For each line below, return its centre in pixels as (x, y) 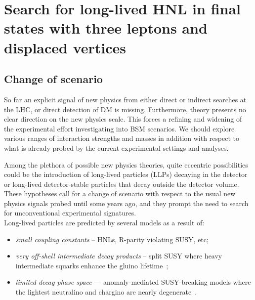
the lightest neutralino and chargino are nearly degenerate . (106, 292)
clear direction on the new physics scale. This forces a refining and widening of (123, 119)
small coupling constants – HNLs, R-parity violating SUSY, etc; (112, 239)
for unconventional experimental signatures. (70, 213)
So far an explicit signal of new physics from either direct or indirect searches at (125, 99)
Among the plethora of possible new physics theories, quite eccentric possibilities (126, 164)
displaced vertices (65, 47)
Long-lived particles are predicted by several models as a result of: (104, 223)
